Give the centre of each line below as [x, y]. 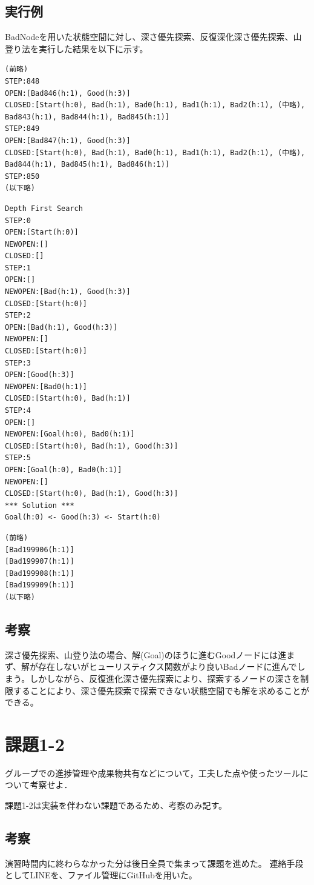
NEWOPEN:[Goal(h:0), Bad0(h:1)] [70, 434]
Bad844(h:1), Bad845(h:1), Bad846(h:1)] [87, 165]
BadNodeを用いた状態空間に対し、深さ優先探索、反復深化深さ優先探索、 [149, 37]
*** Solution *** [40, 505]
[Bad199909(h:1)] [40, 585]
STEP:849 [22, 129]
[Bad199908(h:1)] [40, 573]
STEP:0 [18, 220]
